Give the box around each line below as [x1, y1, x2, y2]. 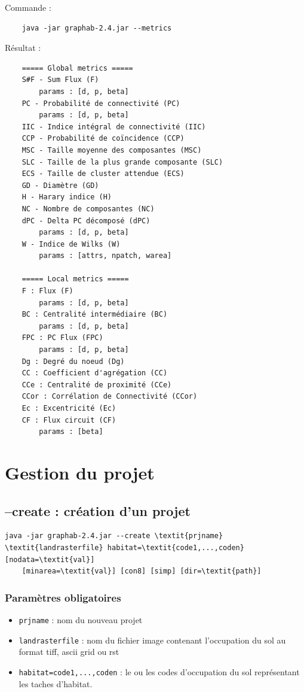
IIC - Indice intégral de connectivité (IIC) [22, 122, 206, 131]
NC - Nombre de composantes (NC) [22, 204, 155, 213]
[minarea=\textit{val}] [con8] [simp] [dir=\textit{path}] [22, 567, 262, 576]
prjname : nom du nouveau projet [19, 613, 143, 626]
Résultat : [5, 41, 41, 54]
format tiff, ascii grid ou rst [19, 645, 119, 658]
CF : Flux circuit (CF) [22, 415, 116, 424]
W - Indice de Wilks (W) [22, 239, 121, 248]
